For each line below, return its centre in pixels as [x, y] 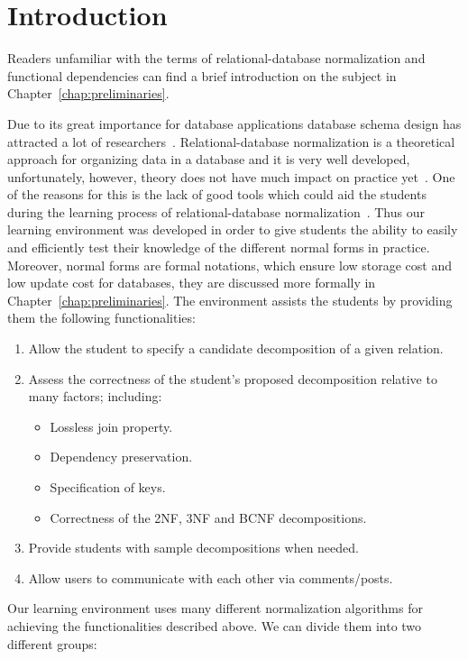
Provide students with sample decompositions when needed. [193, 548]
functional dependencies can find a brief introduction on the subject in [202, 75]
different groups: [52, 643]
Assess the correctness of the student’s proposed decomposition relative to [233, 378]
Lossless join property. [111, 426]
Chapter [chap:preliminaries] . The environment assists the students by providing [230, 300]
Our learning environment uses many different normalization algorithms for [215, 608]
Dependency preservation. [121, 457]
